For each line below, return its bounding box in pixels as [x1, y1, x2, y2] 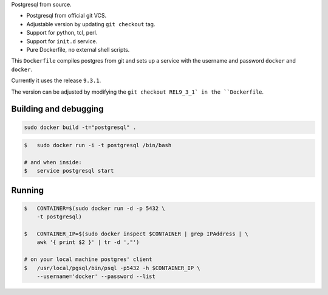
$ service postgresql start [24, 167, 114, 175]
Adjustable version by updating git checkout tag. [26, 20, 155, 27]
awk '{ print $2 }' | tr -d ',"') [36, 239, 140, 246]
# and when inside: [24, 159, 82, 165]
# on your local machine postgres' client [24, 256, 152, 263]
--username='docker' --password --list [36, 272, 156, 280]
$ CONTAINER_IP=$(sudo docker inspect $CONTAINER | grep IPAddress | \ [24, 231, 248, 237]
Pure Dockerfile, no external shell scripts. [26, 46, 130, 53]
